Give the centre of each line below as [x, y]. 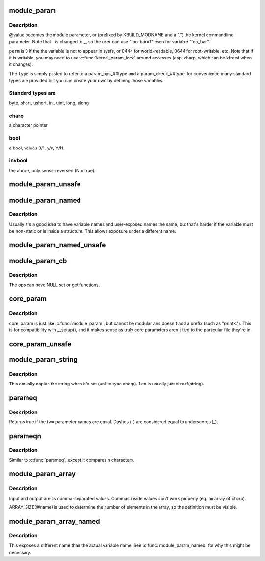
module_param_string [43, 360]
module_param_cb [38, 261]
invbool [18, 161]
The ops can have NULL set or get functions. [54, 285]
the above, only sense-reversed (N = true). [52, 170]
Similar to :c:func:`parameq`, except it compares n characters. [72, 460]
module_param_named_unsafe [57, 245]
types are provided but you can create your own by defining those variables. [86, 81]
